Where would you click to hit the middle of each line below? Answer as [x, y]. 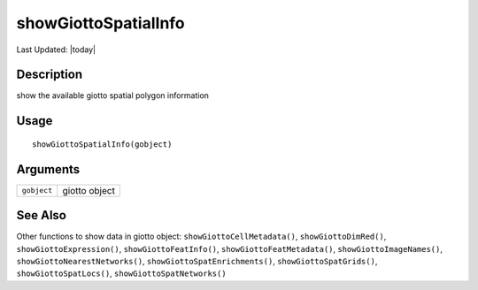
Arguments [48, 169]
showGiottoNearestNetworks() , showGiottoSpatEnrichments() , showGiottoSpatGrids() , [197, 262]
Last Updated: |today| [56, 50]
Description [50, 75]
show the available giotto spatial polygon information [113, 95]
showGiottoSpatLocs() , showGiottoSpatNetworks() [121, 273]
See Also [41, 215]
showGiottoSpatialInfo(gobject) [102, 144]
